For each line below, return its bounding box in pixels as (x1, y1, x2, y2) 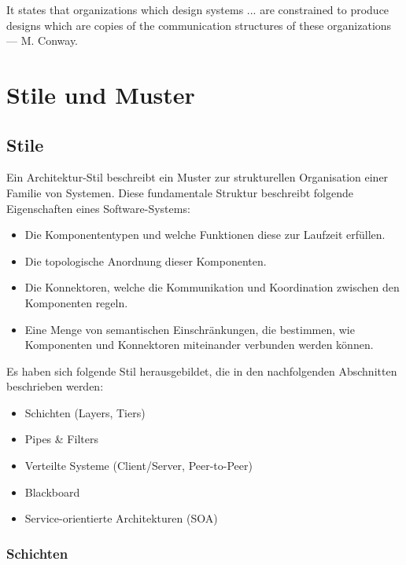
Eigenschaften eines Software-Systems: (6, 200, 190, 216)
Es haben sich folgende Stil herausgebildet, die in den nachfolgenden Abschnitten (6, 362, 397, 379)
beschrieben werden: (6, 378, 104, 394)
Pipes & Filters (24, 431, 98, 447)
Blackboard (24, 483, 80, 500)
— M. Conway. (6, 32, 78, 49)
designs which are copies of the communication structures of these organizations (6, 17, 392, 33)
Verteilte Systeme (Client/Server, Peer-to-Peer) (24, 457, 253, 474)
